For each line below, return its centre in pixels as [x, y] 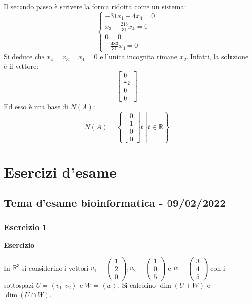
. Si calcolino [137, 285]
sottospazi [19, 285]
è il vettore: [21, 66]
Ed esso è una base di [36, 107]
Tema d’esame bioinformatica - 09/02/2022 [115, 203]
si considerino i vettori [55, 268]
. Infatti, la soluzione [217, 56]
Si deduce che [24, 56]
